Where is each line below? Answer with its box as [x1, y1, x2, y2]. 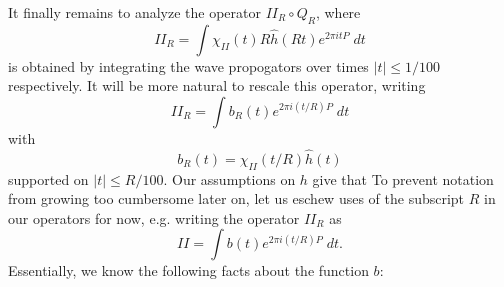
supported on [8, 168, 89, 189]
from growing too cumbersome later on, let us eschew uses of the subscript [8, 188, 465, 209]
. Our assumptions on [163, 168, 296, 189]
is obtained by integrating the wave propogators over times [8, 55, 369, 76]
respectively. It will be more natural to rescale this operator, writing [8, 75, 426, 96]
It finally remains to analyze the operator [8, 2, 261, 22]
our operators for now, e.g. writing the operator [8, 207, 300, 228]
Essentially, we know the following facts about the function [8, 260, 369, 281]
